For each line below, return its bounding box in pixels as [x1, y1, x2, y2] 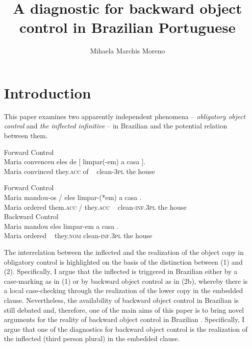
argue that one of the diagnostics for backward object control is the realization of [4, 323, 248, 334]
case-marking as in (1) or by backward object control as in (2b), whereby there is [4, 275, 248, 286]
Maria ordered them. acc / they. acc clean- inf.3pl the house [4, 201, 187, 212]
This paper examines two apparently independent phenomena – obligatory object [4, 111, 246, 121]
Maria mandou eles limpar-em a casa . [4, 221, 119, 231]
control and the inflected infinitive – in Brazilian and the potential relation [4, 121, 227, 131]
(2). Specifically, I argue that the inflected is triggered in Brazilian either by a [4, 266, 238, 276]
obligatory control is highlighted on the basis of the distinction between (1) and [4, 256, 243, 267]
